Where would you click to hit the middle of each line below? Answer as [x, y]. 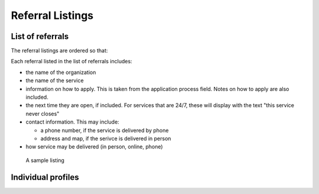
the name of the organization [61, 72]
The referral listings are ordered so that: [59, 51]
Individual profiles [45, 177]
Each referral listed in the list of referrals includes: [71, 62]
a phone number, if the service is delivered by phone [105, 130]
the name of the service [55, 80]
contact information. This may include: [72, 122]
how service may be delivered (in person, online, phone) [94, 147]
